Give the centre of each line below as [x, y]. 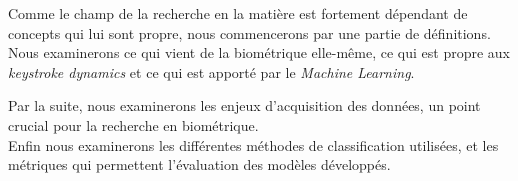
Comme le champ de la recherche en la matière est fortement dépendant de [238, 13]
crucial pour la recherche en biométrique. [133, 124]
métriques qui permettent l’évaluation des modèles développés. [199, 164]
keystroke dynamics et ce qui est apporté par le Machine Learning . [211, 71]
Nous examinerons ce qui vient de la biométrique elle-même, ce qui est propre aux [259, 52]
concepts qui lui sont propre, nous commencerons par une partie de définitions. [249, 32]
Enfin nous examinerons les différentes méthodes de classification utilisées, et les [253, 144]
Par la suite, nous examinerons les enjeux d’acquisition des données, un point [244, 105]
